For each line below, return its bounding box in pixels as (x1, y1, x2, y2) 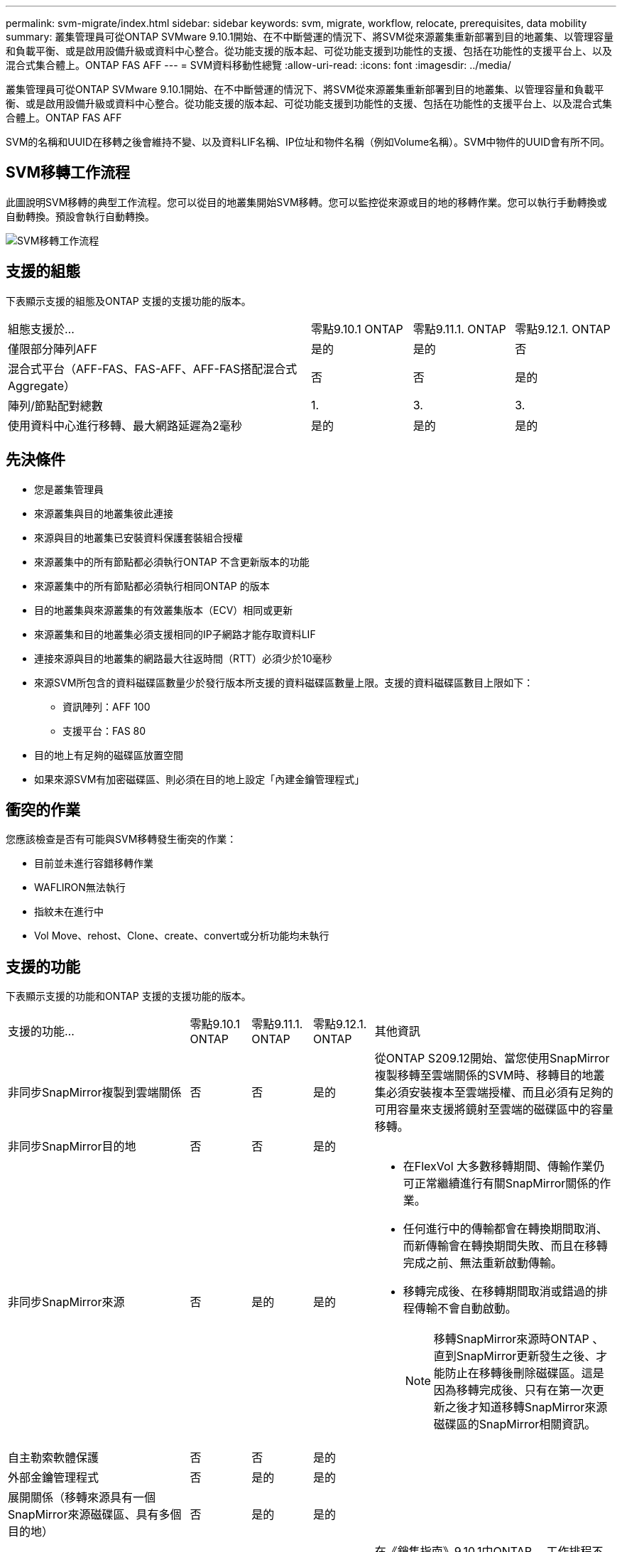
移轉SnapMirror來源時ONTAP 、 (433, 1332, 604, 1347)
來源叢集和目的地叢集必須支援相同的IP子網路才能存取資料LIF (34, 627, 316, 640)
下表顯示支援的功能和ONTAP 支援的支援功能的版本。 (6, 990, 251, 1003)
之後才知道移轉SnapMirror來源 (444, 1400, 608, 1415)
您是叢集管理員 (34, 483, 104, 495)
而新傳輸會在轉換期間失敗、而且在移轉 (403, 1239, 608, 1254)
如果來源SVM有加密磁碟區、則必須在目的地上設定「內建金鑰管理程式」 (34, 772, 365, 785)
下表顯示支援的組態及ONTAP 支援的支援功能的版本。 (6, 294, 251, 307)
